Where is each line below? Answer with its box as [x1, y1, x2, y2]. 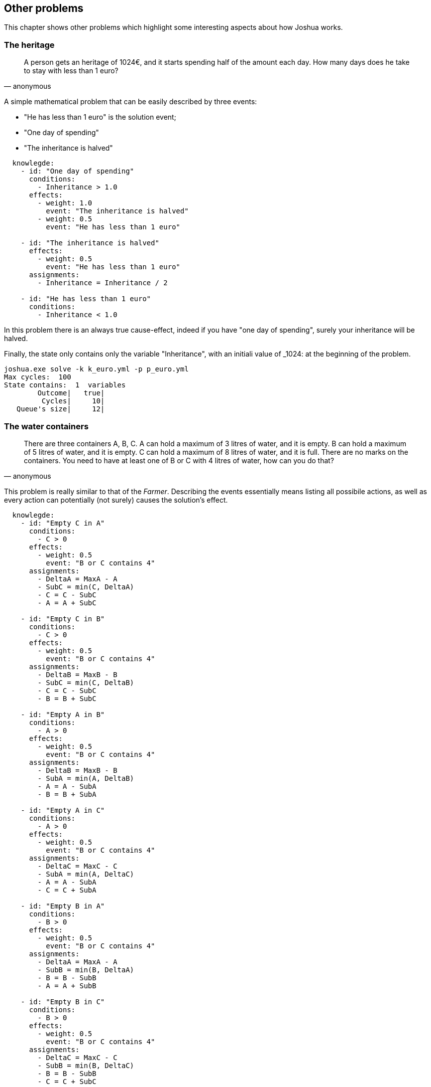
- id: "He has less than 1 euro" [20, 295, 151, 303]
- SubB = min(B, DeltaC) [37, 1061, 134, 1070]
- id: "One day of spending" [20, 167, 134, 176]
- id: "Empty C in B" [20, 614, 105, 623]
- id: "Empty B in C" [20, 997, 105, 1006]
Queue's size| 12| [16, 405, 105, 413]
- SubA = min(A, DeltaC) [37, 870, 134, 878]
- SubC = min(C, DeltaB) [37, 678, 134, 687]
